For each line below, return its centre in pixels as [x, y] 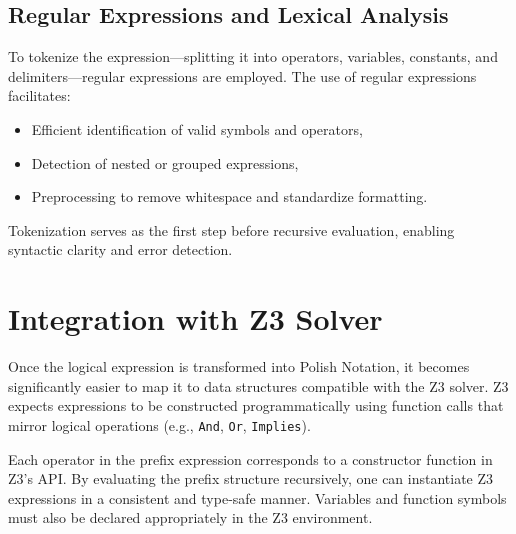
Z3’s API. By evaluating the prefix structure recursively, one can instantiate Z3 [251, 478]
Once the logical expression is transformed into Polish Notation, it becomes [239, 366]
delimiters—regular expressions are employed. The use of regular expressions [242, 75]
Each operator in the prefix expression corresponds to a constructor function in [250, 458]
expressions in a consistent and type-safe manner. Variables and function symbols [257, 497]
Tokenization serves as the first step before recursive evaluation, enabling [231, 229]
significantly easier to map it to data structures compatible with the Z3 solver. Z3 [258, 385]
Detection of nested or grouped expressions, [165, 162]
